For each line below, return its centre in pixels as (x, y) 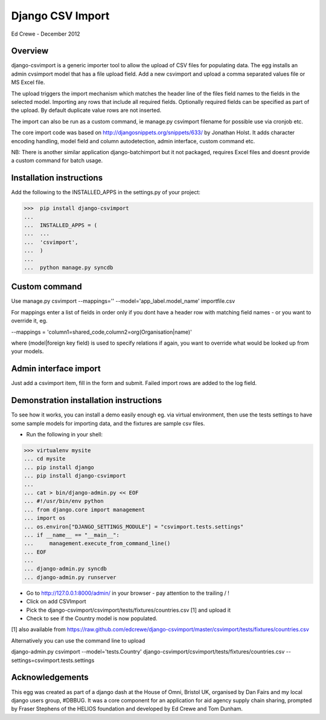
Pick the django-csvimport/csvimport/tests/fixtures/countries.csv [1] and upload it (128, 610)
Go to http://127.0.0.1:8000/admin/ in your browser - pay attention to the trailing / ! (128, 593)
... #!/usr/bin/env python (64, 501)
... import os (45, 518)
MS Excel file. (28, 82)
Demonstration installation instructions (87, 401)
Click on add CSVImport (56, 602)
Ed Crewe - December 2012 (46, 34)
